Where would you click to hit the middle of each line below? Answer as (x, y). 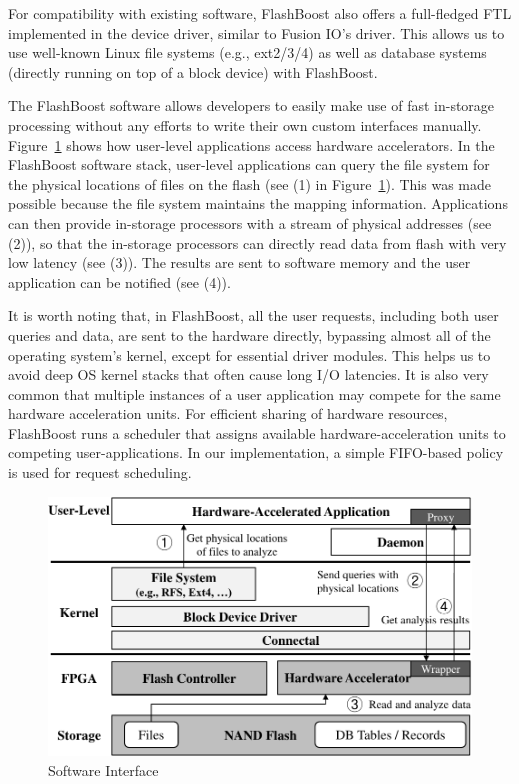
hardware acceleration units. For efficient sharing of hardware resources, (228, 413)
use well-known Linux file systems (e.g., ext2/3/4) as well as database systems (247, 52)
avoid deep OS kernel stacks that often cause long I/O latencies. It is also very (248, 374)
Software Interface (103, 769)
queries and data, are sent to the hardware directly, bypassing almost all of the (249, 334)
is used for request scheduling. (100, 472)
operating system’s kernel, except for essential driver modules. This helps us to (249, 354)
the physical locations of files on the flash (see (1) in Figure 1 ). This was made (249, 183)
